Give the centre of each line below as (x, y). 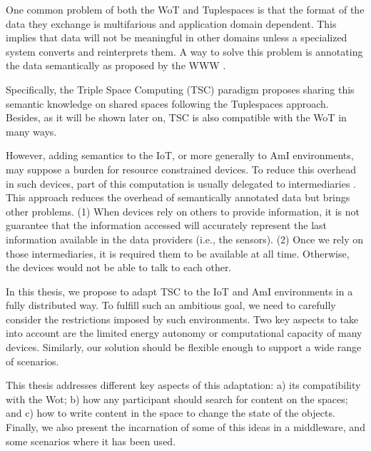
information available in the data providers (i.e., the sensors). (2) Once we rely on (185, 239)
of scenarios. (32, 361)
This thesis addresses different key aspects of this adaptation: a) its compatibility (183, 385)
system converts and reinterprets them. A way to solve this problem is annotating (184, 51)
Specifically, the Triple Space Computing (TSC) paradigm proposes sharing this (180, 89)
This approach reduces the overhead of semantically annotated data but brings (178, 197)
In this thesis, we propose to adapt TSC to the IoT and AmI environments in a (179, 291)
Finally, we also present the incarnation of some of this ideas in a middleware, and (185, 427)
